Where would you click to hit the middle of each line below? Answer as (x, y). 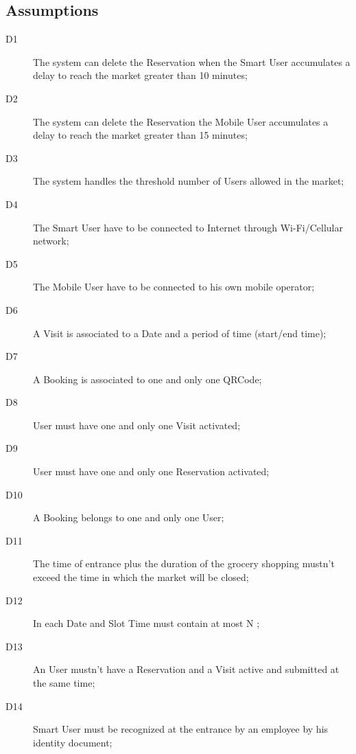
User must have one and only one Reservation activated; (151, 471)
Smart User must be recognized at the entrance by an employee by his (181, 729)
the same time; (64, 683)
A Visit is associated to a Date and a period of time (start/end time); (180, 333)
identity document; (73, 742)
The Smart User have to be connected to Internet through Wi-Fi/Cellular (188, 227)
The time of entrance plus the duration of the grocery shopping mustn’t (184, 563)
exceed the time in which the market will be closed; (141, 577)
